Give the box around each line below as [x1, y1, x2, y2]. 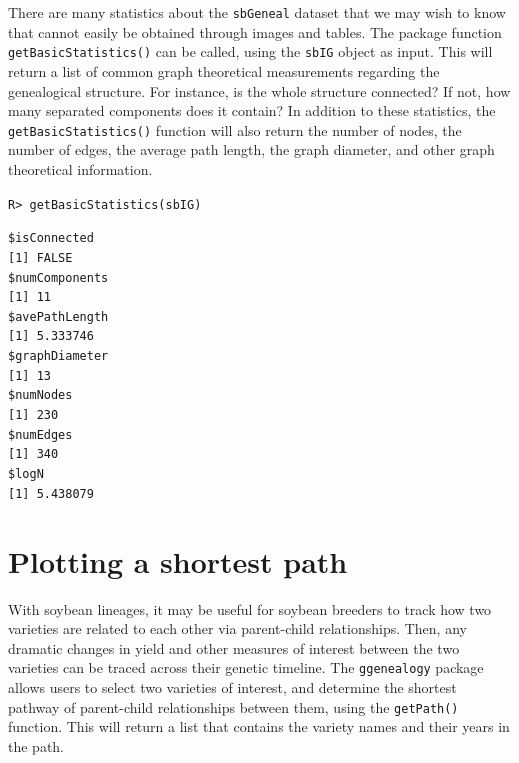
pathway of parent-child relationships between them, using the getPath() [8, 696, 459, 717]
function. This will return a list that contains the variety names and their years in [8, 716, 510, 737]
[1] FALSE [8, 250, 73, 265]
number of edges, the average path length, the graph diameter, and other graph [8, 139, 495, 160]
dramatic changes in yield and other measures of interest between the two [8, 637, 460, 658]
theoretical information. [8, 158, 153, 179]
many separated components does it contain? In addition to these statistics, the [8, 100, 496, 121]
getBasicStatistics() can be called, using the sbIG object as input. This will [8, 41, 493, 62]
